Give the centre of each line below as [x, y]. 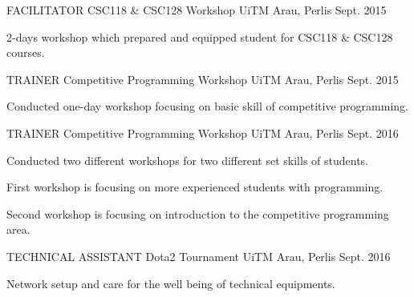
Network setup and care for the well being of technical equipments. [171, 283]
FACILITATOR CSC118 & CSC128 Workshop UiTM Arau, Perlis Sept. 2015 [197, 10]
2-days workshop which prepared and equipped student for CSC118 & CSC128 [200, 36]
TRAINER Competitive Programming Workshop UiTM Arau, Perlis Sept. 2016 [203, 132]
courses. [26, 52]
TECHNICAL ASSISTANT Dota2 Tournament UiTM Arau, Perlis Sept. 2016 [199, 256]
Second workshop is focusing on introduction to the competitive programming [198, 213]
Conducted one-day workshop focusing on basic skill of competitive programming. [207, 106]
